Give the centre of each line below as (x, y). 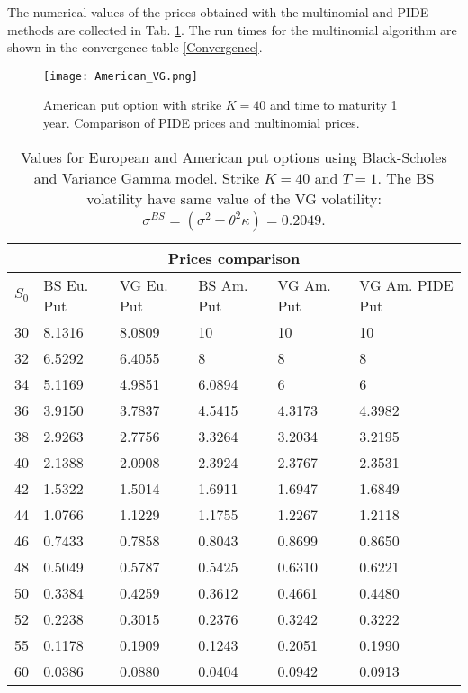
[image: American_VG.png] (121, 76)
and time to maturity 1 (333, 105)
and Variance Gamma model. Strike (147, 177)
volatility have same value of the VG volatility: (234, 198)
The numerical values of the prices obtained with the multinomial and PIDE (218, 12)
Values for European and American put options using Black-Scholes (234, 157)
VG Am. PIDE (406, 284)
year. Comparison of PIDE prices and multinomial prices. (202, 123)
